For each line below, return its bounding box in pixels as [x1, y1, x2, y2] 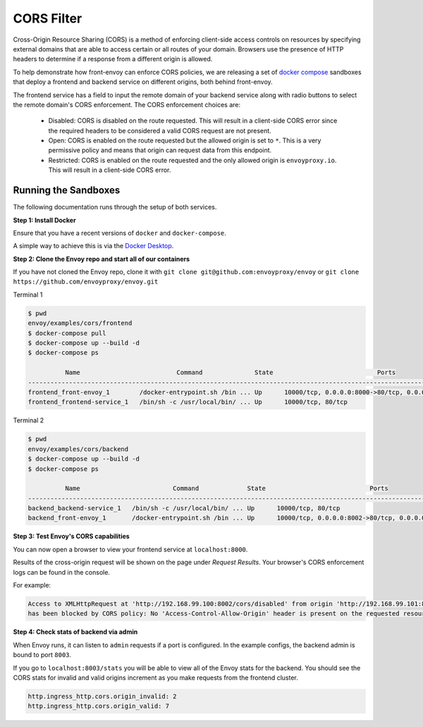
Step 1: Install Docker [13, 216, 77, 224]
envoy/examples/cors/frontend [27, 319, 133, 327]
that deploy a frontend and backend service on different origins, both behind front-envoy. [13, 78, 273, 86]
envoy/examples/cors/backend [27, 445, 129, 453]
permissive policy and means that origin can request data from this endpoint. [48, 146, 272, 154]
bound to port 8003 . [13, 651, 72, 659]
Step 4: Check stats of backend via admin [13, 628, 138, 636]
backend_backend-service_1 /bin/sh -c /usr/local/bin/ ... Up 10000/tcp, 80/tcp [27, 504, 341, 513]
